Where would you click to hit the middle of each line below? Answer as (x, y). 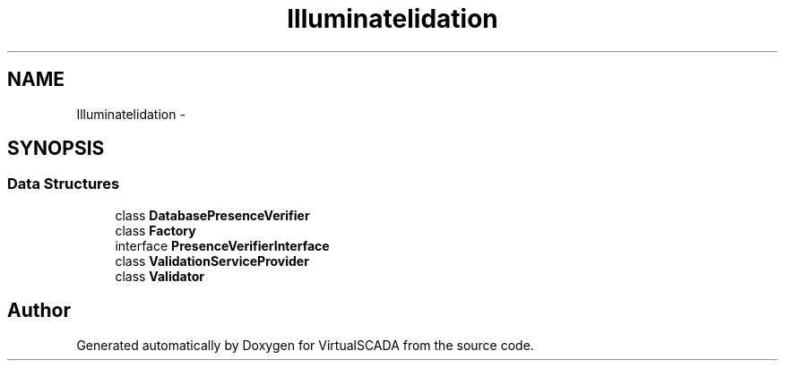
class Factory (155, 230)
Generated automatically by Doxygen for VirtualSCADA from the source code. (305, 345)
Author (39, 311)
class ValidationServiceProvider (212, 261)
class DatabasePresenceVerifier (212, 215)
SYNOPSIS (56, 149)
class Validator (160, 276)
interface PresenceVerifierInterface (222, 245)
